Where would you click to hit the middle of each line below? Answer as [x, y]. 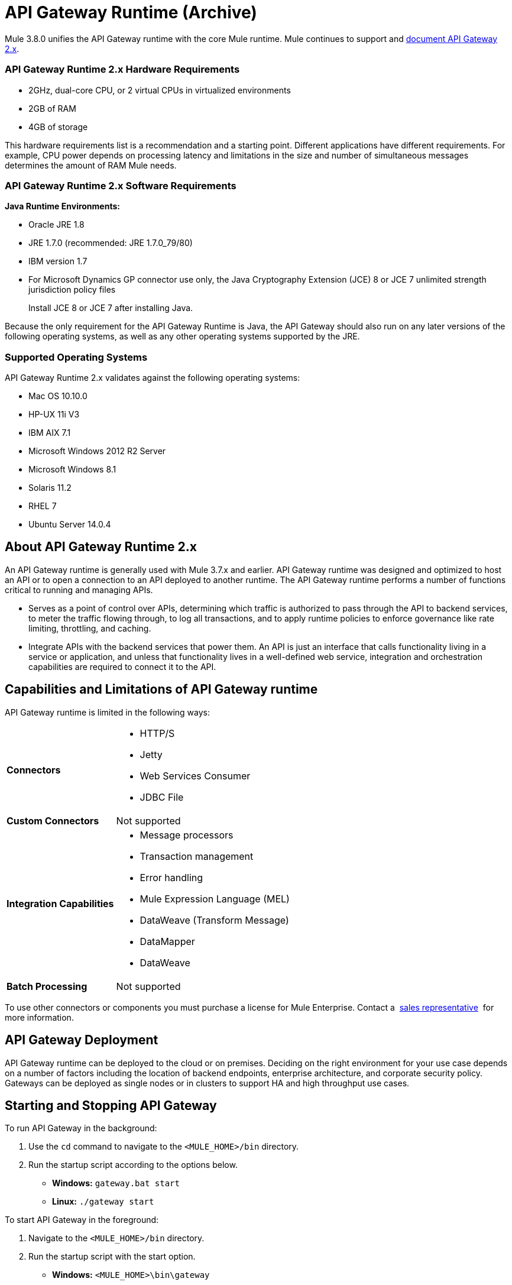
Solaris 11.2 [50, 488]
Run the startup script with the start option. [112, 1257]
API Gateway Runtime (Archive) [131, 12]
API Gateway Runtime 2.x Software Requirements [121, 185]
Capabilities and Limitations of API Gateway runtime [161, 690]
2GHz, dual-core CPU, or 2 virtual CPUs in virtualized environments [160, 90]
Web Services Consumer [195, 776]
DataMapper [167, 941]
